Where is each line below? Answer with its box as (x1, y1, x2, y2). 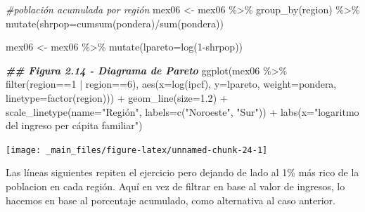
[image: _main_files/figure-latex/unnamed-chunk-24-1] (6, 145, 268, 155)
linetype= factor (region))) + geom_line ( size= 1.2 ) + (6, 90, 228, 105)
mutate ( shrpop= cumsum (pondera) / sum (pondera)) (6, 15, 224, 30)
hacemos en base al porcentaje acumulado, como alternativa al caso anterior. (6, 192, 335, 207)
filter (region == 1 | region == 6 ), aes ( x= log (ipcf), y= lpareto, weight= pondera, (6, 77, 337, 91)
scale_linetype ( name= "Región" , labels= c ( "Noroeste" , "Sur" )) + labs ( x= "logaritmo (6, 104, 359, 119)
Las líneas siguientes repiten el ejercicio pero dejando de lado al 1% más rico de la (6, 165, 359, 180)
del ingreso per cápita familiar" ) (6, 118, 143, 133)
